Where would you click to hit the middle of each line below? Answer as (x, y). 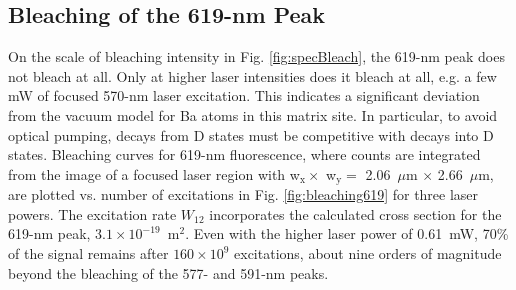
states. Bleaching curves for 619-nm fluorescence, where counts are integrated (244, 154)
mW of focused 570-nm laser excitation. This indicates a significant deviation (244, 95)
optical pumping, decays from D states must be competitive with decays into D (251, 134)
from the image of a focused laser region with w (154, 173)
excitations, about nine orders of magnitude (368, 253)
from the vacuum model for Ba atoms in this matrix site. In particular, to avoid (253, 114)
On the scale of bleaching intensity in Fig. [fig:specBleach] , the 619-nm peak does (256, 56)
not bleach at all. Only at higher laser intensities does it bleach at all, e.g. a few (252, 75)
